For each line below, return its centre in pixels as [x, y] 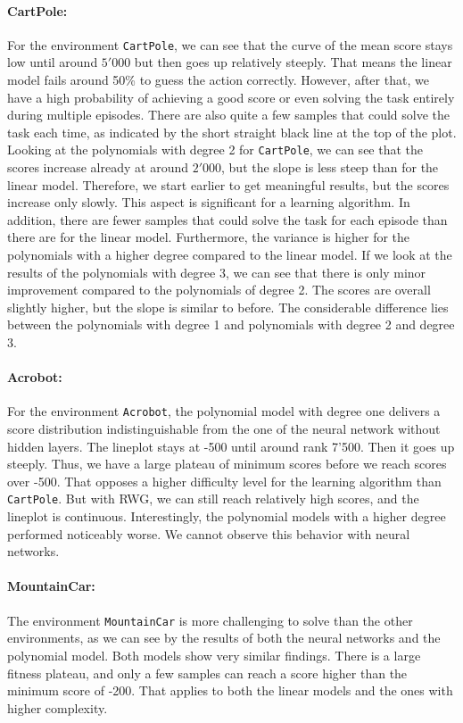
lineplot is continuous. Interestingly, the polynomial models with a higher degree [227, 516]
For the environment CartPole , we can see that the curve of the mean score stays [230, 44]
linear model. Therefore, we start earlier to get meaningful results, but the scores [228, 184]
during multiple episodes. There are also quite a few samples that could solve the [228, 115]
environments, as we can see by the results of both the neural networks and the [224, 638]
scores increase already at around [98, 167]
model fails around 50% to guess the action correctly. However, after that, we [218, 80]
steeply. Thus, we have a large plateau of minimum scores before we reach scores [227, 464]
